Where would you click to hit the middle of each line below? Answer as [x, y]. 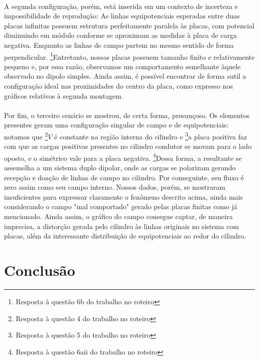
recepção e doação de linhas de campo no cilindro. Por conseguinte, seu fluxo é [124, 177]
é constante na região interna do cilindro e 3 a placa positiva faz [150, 135]
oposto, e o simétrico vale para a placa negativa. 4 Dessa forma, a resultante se [123, 157]
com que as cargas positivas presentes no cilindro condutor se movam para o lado [128, 146]
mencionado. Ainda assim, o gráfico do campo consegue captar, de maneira [119, 216]
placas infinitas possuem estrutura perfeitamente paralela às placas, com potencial [129, 25]
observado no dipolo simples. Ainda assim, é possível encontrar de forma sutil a [125, 76]
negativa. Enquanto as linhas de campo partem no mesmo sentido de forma [119, 45]
